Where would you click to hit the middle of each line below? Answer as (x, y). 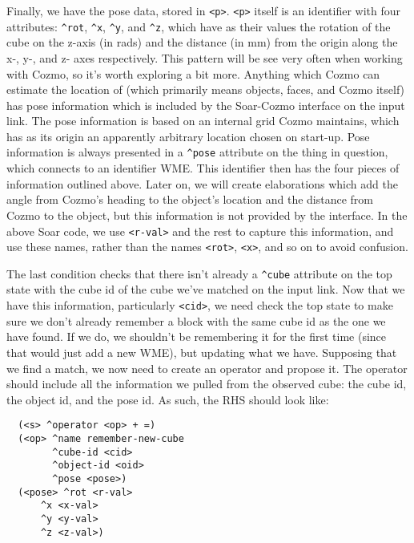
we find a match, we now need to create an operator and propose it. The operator (207, 368)
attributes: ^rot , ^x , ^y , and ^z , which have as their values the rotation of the (199, 26)
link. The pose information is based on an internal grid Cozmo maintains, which (203, 121)
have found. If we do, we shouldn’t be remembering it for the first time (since (197, 336)
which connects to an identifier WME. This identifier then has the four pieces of (203, 168)
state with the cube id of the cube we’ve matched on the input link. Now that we (206, 289)
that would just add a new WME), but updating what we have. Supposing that (202, 352)
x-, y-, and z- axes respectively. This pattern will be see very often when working (205, 57)
